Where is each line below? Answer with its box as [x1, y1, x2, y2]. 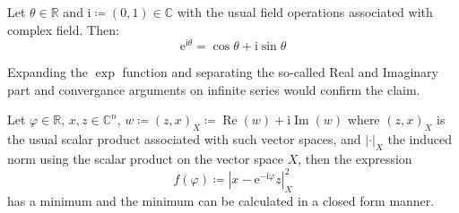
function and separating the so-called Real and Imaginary [122, 63, 438, 81]
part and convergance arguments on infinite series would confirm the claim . [7, 80, 420, 98]
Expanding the [7, 63, 89, 81]
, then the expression [298, 149, 412, 168]
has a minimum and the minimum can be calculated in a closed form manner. [7, 191, 435, 209]
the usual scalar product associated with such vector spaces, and [7, 130, 361, 149]
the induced [387, 130, 453, 149]
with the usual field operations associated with [177, 3, 433, 21]
